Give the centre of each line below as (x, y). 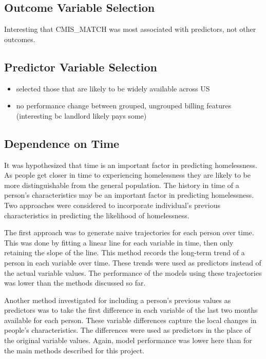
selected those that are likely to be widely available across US (113, 88)
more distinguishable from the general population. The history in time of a (122, 185)
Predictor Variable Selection (81, 67)
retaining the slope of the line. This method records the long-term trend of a (125, 252)
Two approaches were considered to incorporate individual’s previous (112, 205)
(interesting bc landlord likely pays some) (81, 115)
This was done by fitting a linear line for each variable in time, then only (119, 242)
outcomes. (20, 39)
